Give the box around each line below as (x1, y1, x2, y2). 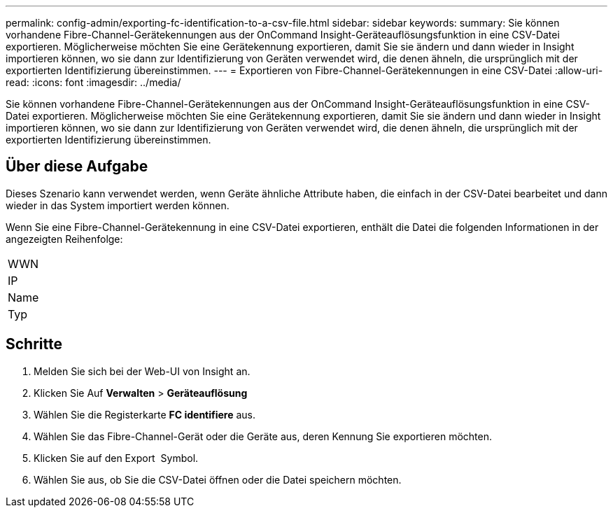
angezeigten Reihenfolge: (6, 232, 123, 245)
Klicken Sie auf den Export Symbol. (34, 451, 199, 464)
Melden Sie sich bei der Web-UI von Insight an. (34, 365, 251, 377)
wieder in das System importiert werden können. (6, 199, 230, 211)
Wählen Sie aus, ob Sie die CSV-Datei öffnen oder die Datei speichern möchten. (34, 473, 402, 486)
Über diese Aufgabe (6, 157, 148, 176)
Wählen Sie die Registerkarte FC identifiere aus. (34, 408, 256, 421)
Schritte (6, 335, 62, 353)
